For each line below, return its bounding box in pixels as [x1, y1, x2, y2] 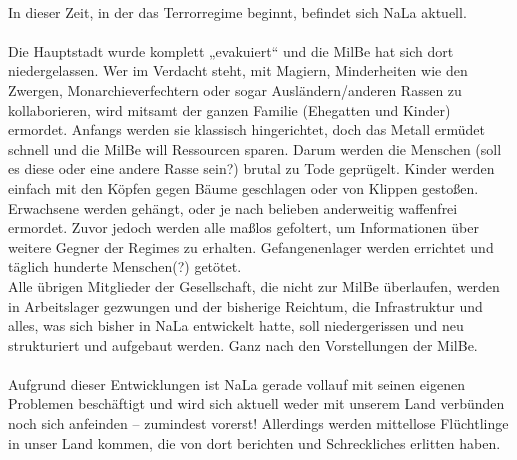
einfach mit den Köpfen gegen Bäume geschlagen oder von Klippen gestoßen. [8, 177, 479, 198]
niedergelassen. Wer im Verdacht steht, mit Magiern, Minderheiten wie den [8, 60, 468, 81]
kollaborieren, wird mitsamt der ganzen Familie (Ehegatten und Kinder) [8, 99, 451, 120]
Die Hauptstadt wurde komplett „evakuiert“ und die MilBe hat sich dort [8, 40, 454, 61]
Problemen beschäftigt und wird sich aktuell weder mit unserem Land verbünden [8, 393, 505, 414]
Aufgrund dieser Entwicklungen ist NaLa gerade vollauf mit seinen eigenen [8, 373, 465, 394]
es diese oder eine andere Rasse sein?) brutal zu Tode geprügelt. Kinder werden [8, 158, 495, 179]
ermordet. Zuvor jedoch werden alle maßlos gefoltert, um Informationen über [8, 217, 479, 238]
